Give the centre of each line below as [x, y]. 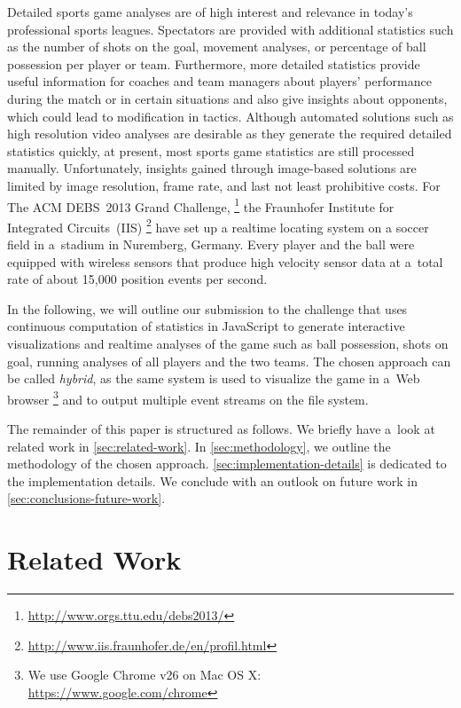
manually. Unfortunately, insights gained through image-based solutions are [212, 168]
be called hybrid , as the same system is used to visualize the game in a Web [214, 378]
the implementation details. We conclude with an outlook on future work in [212, 480]
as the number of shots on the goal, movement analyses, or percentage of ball [217, 47]
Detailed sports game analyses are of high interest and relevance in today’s [210, 12]
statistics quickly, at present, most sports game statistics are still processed [211, 150]
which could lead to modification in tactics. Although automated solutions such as [230, 116]
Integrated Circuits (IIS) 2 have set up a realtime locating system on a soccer [218, 225]
